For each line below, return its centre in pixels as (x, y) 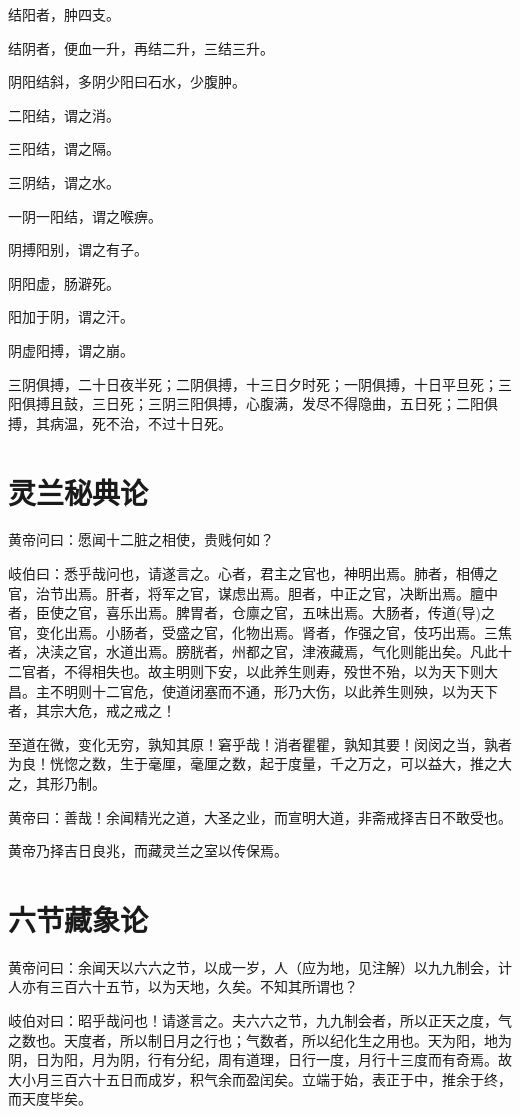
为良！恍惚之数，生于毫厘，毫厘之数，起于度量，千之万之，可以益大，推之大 (260, 763)
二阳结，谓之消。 (64, 114)
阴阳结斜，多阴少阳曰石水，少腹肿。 (127, 81)
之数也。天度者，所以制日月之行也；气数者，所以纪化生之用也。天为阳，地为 (260, 1039)
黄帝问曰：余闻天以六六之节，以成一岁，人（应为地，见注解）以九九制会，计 (260, 966)
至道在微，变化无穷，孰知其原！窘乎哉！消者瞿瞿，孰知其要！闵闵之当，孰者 (260, 743)
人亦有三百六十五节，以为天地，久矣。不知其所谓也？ (183, 986)
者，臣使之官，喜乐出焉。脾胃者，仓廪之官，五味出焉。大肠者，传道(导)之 (251, 612)
